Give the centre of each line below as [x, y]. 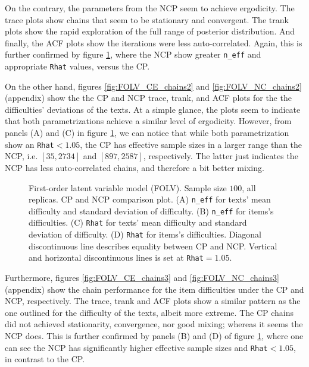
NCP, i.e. [21, 156]
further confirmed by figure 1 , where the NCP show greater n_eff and [133, 54]
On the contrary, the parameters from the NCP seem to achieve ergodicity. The [150, 8]
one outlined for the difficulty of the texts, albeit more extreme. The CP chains [149, 312]
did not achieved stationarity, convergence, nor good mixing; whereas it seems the [154, 324]
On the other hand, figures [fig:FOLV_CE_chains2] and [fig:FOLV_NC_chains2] [153, 86]
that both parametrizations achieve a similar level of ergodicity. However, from [148, 121]
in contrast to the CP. [45, 359]
